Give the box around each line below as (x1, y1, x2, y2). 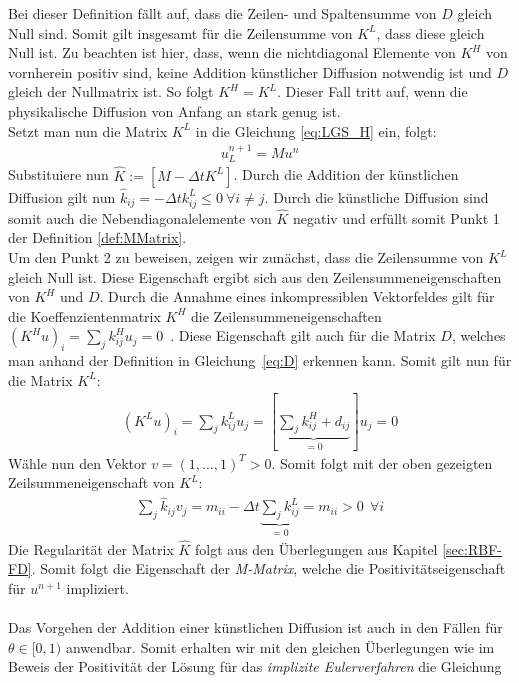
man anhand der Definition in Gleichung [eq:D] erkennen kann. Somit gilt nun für (8, 350, 512, 371)
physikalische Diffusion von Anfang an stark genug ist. (8, 100, 341, 121)
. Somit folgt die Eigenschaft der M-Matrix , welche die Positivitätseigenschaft (31, 558, 506, 579)
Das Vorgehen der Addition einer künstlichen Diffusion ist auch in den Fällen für (8, 617, 503, 638)
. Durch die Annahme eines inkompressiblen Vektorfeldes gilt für (99, 286, 495, 307)
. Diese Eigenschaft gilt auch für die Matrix (170, 325, 436, 346)
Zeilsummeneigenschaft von (8, 472, 175, 493)
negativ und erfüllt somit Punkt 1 (292, 207, 500, 228)
